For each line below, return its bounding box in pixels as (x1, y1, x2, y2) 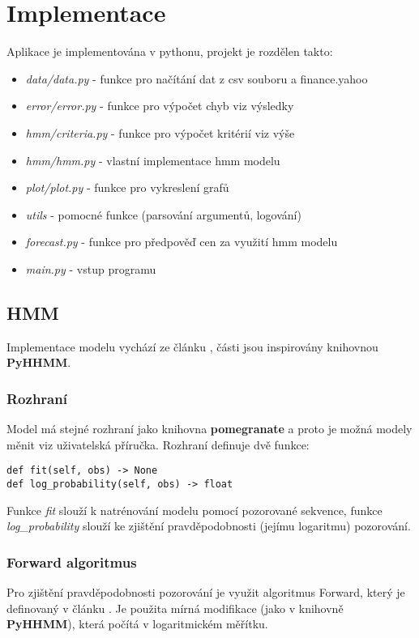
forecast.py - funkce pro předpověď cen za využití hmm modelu (25, 233, 338, 250)
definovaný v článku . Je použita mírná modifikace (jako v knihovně (6, 599, 344, 616)
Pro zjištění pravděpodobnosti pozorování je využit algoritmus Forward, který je (6, 583, 405, 600)
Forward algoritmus (6, 551, 137, 572)
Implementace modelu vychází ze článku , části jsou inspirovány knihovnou (6, 338, 378, 355)
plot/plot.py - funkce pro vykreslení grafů (25, 179, 229, 196)
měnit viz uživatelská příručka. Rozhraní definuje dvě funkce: (6, 436, 310, 453)
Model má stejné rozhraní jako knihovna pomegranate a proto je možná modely (6, 420, 413, 437)
